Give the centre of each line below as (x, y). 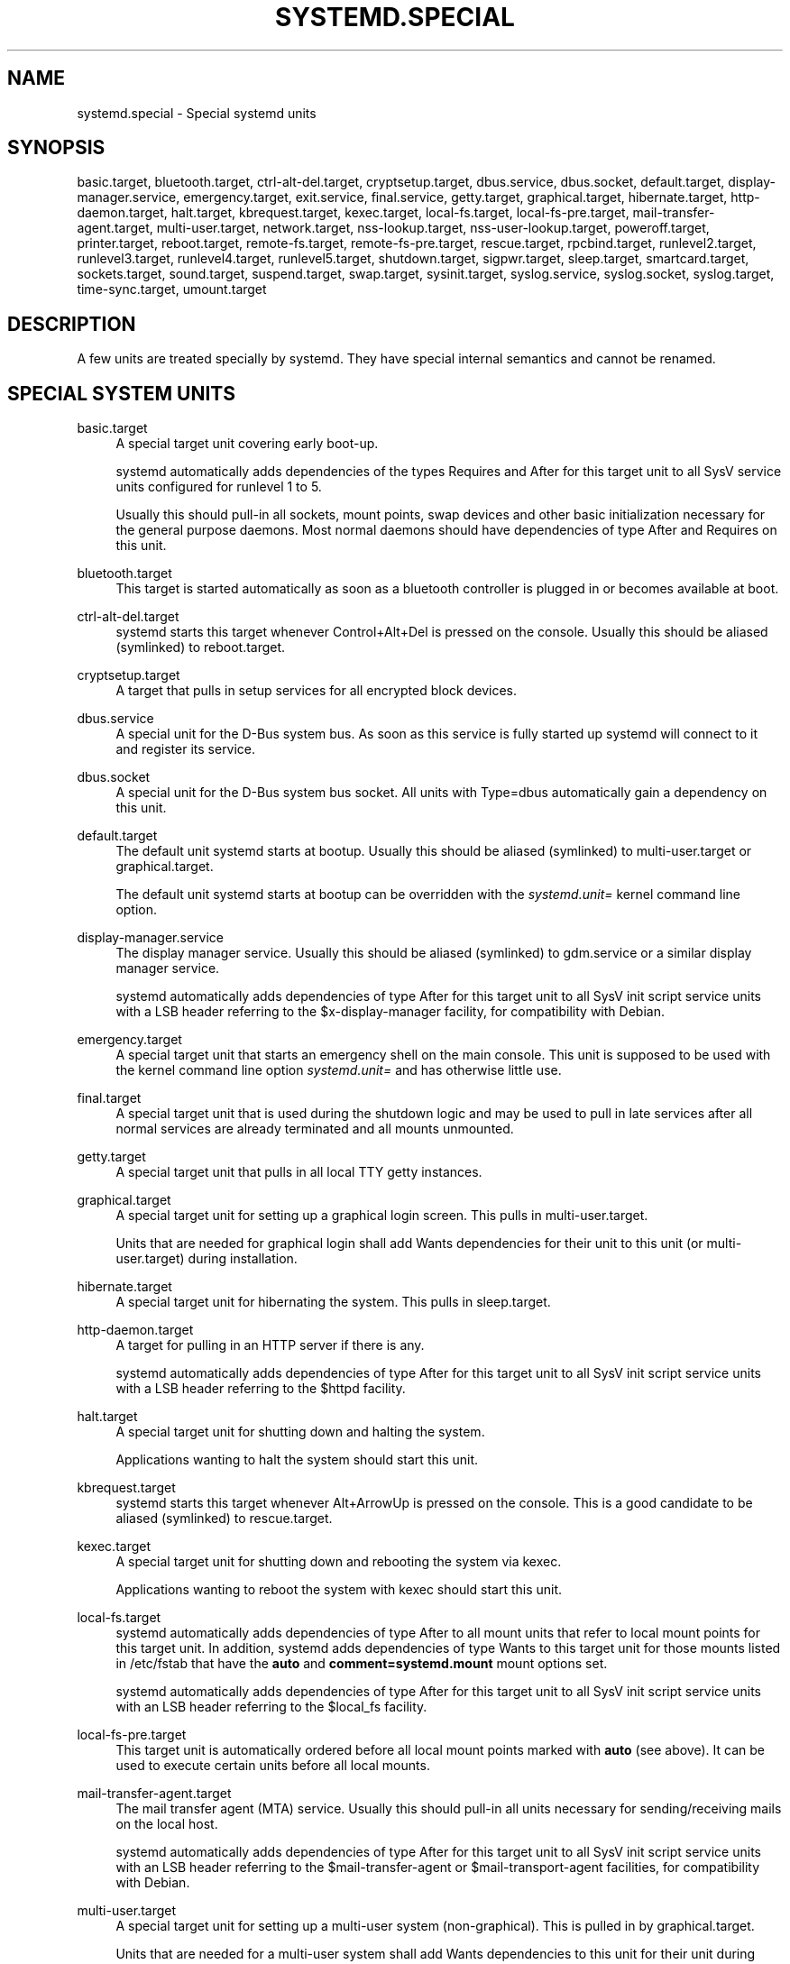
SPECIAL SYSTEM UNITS (122, 393)
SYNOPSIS (56, 148)
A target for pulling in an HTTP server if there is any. (270, 1345)
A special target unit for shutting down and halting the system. (300, 1432)
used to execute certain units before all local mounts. (273, 1766)
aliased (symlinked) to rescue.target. (224, 1519)
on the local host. (167, 1824)
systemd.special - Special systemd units (197, 113)
